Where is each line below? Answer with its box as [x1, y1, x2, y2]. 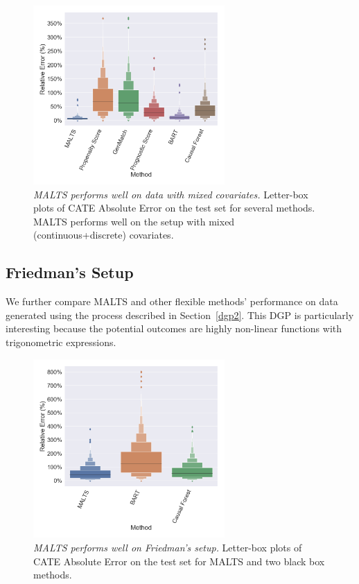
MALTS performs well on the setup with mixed [33, 214, 235, 228]
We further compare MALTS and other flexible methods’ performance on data [6, 294, 338, 309]
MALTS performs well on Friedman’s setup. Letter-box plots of [33, 540, 302, 555]
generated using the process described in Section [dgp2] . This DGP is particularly [6, 307, 354, 322]
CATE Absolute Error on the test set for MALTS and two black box [33, 553, 325, 568]
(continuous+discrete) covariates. [33, 227, 174, 242]
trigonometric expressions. [6, 334, 116, 349]
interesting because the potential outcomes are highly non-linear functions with [6, 321, 342, 336]
